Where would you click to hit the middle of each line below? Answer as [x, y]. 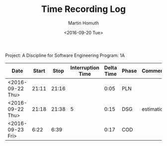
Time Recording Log [83, 9]
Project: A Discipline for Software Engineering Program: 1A [65, 55]
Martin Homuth [83, 23]
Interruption [85, 67]
